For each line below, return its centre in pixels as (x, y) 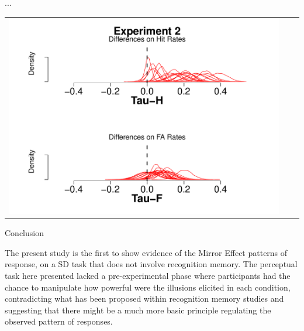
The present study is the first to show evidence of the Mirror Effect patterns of (146, 252)
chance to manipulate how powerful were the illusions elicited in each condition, (148, 287)
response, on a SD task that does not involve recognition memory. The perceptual (151, 264)
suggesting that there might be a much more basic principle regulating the (138, 310)
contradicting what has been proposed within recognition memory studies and (144, 298)
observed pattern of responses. (59, 321)
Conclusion (24, 233)
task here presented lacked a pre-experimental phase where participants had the (148, 276)
